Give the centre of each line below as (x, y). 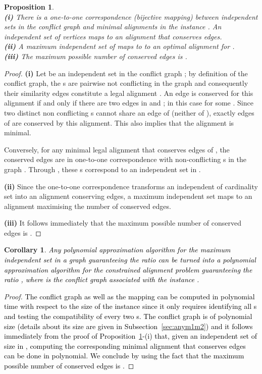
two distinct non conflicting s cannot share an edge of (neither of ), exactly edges (129, 112)
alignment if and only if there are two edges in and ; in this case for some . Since (129, 103)
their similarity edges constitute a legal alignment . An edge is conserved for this (129, 93)
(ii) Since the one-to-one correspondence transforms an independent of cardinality (131, 186)
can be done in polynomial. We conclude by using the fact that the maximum (124, 356)
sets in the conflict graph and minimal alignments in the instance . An (113, 26)
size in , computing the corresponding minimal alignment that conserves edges (125, 345)
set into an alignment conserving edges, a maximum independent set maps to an (128, 196)
